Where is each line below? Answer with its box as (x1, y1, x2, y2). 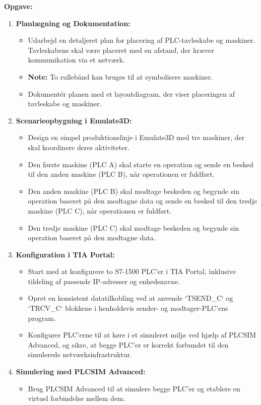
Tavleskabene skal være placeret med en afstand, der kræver (28, 44, 214, 55)
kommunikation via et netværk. (28, 54, 125, 65)
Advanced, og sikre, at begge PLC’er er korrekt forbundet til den (28, 339, 229, 350)
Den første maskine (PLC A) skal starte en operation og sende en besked (28, 159, 253, 169)
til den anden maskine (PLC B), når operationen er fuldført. (28, 169, 215, 179)
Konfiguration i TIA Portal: (16, 249, 115, 259)
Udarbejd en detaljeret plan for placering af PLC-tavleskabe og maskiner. (28, 35, 255, 45)
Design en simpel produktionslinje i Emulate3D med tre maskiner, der (28, 132, 245, 143)
